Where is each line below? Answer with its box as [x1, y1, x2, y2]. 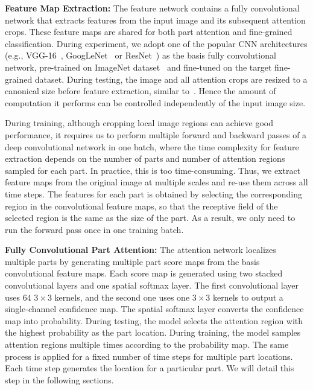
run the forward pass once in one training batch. [5, 223, 184, 235]
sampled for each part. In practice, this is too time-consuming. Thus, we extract [5, 164, 301, 176]
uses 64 [5, 290, 31, 303]
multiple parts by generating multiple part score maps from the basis [5, 255, 260, 267]
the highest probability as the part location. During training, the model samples [5, 326, 301, 339]
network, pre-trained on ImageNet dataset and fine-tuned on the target [5, 60, 272, 73]
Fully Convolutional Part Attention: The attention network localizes [5, 243, 276, 256]
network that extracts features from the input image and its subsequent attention [5, 13, 306, 26]
